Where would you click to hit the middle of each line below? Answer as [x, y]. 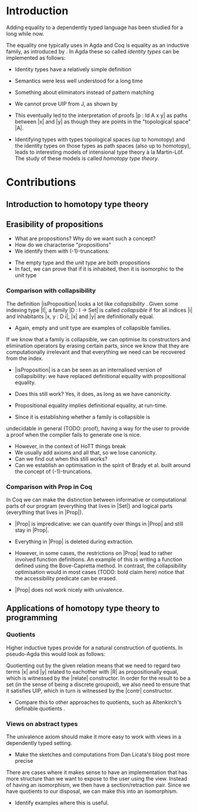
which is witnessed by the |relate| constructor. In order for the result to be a [98, 678]
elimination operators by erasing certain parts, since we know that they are [98, 345]
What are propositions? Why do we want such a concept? [85, 239]
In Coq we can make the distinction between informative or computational [96, 499]
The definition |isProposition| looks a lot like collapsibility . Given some [92, 303]
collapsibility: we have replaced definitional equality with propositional [100, 376]
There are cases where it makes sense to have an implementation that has [97, 772]
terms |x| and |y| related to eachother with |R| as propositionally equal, [92, 671]
